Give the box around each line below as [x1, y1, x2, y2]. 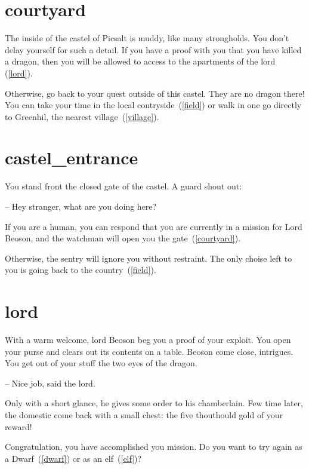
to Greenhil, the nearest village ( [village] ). [5, 110, 159, 122]
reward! [5, 420, 32, 433]
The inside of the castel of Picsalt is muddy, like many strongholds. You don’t [5, 32, 289, 44]
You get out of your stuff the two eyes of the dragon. [5, 357, 197, 369]
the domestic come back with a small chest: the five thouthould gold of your [5, 409, 283, 421]
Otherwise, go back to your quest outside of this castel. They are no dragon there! [5, 87, 305, 99]
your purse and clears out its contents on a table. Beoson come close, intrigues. [5, 345, 293, 357]
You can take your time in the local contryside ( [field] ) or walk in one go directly [5, 99, 302, 111]
